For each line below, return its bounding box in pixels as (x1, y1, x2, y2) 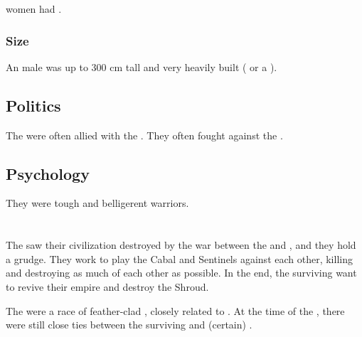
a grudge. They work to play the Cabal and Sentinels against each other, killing (6, 251, 353, 266)
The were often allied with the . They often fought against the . (6, 127, 283, 142)
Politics (6, 94, 61, 116)
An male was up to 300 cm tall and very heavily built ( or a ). (6, 59, 277, 74)
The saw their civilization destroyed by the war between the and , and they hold (6, 237, 356, 252)
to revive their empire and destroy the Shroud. (6, 279, 209, 294)
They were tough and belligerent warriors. (6, 196, 189, 210)
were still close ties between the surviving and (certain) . (6, 317, 252, 332)
